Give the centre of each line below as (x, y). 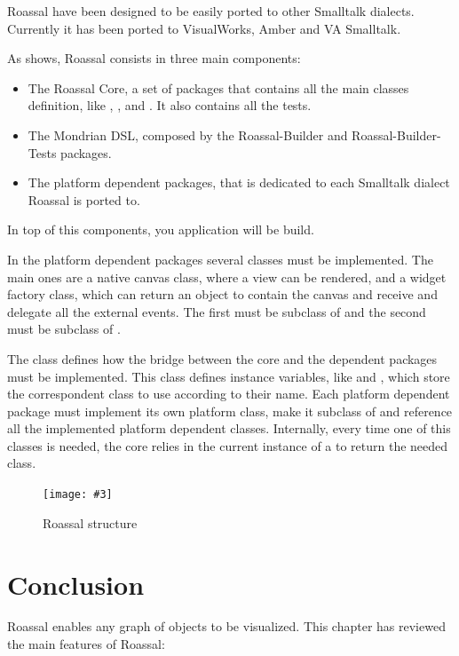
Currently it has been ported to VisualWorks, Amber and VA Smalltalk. (204, 28)
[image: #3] (78, 495)
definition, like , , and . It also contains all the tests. (170, 105)
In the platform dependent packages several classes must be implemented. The (220, 259)
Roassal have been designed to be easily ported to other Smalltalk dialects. (211, 11)
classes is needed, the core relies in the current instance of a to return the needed (228, 445)
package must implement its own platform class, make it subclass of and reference (230, 411)
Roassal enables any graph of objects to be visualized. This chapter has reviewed (226, 626)
